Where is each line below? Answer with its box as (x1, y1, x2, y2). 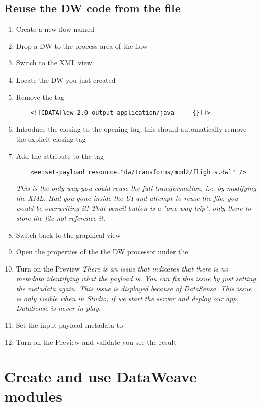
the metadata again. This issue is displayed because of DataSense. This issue (16, 283, 252, 294)
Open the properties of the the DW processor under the (16, 246, 188, 257)
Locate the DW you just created (16, 74, 116, 85)
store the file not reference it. (16, 213, 106, 223)
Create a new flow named (16, 24, 94, 34)
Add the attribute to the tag (16, 151, 104, 161)
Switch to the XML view (16, 57, 92, 68)
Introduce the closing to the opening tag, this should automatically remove (16, 123, 247, 134)
